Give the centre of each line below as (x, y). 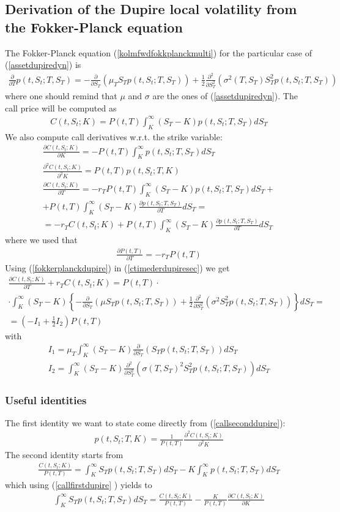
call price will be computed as (61, 107)
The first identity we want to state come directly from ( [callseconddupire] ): (145, 422)
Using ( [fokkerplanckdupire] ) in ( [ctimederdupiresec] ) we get (117, 268)
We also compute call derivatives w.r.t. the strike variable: (114, 136)
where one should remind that (61, 96)
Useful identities (46, 400)
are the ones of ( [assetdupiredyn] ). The (225, 96)
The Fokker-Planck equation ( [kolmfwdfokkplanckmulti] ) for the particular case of (158, 52)
